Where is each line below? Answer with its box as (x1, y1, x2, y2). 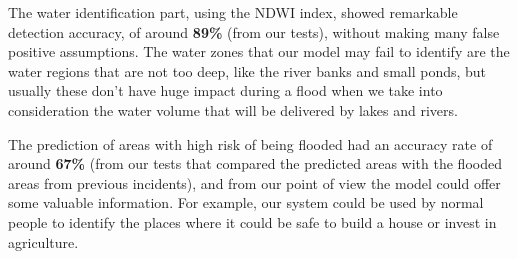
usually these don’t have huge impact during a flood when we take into (8, 80, 443, 101)
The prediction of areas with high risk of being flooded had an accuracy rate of (8, 133, 493, 154)
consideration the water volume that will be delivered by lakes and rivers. (8, 99, 458, 120)
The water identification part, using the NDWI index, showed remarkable (8, 2, 458, 22)
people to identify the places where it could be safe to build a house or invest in (8, 211, 497, 232)
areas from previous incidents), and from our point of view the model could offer (8, 172, 501, 193)
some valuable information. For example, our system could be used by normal (8, 192, 484, 213)
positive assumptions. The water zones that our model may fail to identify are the (8, 41, 510, 62)
